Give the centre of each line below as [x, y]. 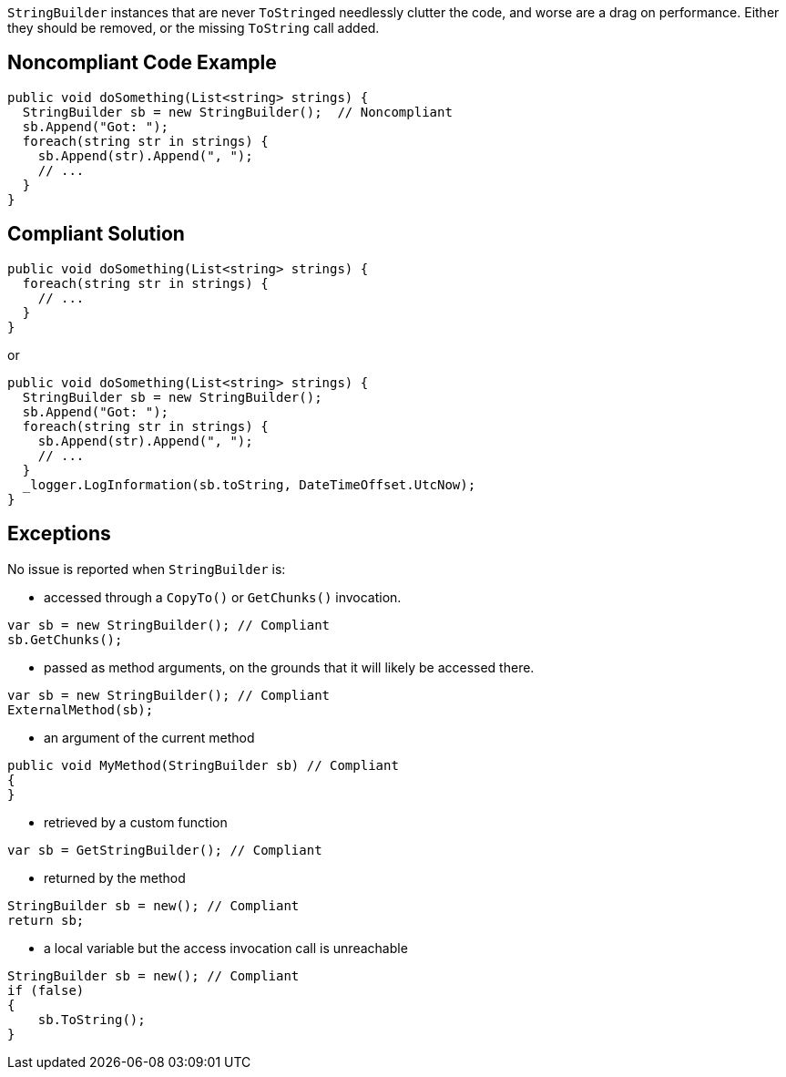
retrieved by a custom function [136, 822]
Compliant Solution [96, 234]
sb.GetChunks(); [65, 639]
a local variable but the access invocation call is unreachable [226, 948]
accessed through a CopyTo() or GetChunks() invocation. [223, 597]
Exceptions [59, 534]
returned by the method [115, 877]
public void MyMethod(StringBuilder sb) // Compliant [203, 765]
